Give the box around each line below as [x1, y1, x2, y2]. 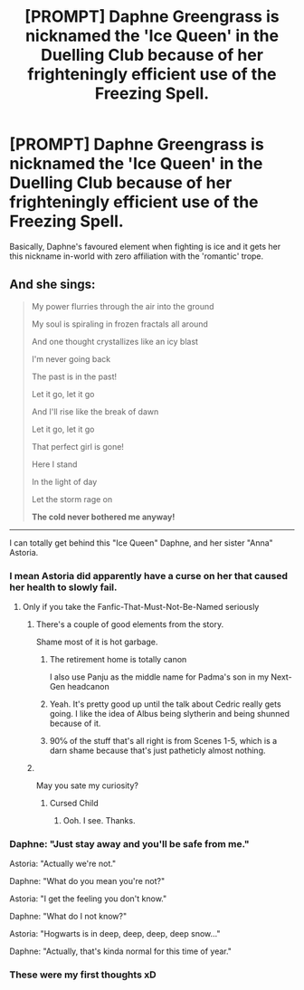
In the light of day [31, 476, 98, 487]
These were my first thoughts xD [9, 968, 157, 981]
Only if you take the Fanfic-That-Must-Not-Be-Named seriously [22, 602, 260, 613]
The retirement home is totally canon [49, 654, 187, 665]
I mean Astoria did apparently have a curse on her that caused [9, 569, 288, 582]
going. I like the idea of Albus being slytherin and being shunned [49, 709, 290, 719]
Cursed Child [49, 798, 100, 809]
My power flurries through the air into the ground [31, 300, 214, 311]
